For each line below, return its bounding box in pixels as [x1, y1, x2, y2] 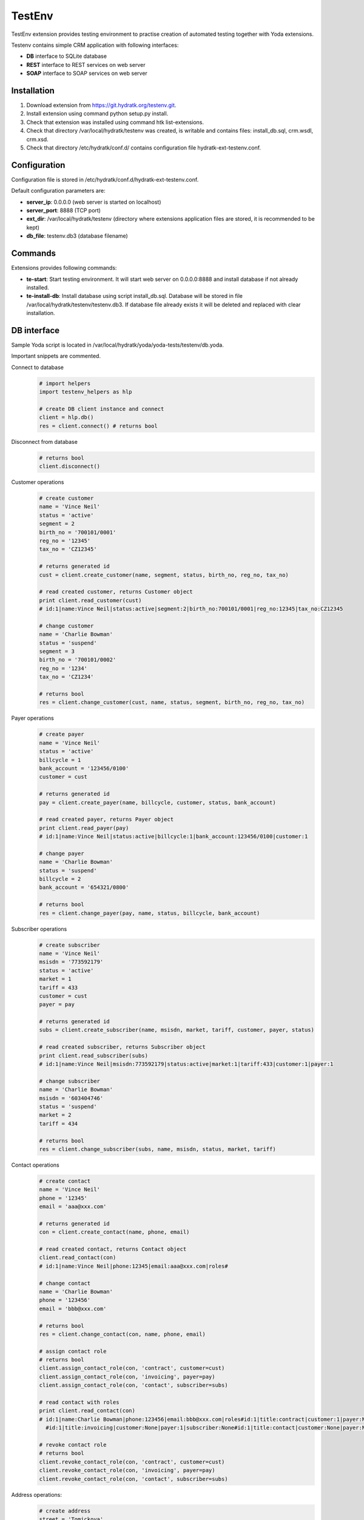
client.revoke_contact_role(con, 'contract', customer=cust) [39, 1458, 225, 1465]
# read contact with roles [39, 1399, 120, 1406]
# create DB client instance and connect [39, 405, 164, 412]
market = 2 [39, 1111, 72, 1119]
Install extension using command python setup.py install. [26, 110, 169, 117]
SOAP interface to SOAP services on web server [26, 70, 148, 77]
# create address [39, 1507, 91, 1514]
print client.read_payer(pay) [39, 824, 129, 831]
